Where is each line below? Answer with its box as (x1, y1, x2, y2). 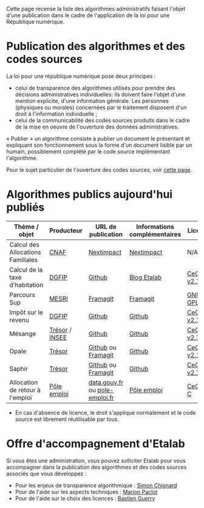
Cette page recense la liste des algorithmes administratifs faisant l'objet (6, 5, 186, 12)
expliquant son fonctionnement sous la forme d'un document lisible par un (6, 141, 192, 149)
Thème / (14, 222, 39, 231)
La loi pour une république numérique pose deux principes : (6, 72, 156, 80)
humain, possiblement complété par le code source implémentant (6, 147, 171, 155)
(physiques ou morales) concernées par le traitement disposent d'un (15, 104, 187, 111)
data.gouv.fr (88, 378, 124, 386)
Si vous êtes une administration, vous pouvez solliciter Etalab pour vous (6, 457, 186, 464)
